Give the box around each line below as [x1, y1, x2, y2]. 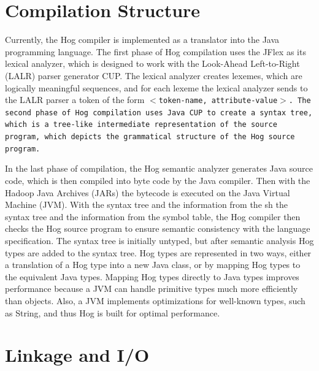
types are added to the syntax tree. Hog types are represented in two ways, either [5, 246, 312, 259]
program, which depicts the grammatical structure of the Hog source [5, 132, 295, 142]
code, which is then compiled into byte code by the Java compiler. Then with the [5, 174, 310, 186]
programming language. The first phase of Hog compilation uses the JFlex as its [5, 45, 306, 58]
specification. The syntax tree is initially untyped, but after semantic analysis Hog [5, 234, 314, 247]
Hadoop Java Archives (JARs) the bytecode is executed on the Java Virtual [5, 186, 290, 199]
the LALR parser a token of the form [5, 93, 145, 106]
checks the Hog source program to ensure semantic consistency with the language [5, 222, 310, 235]
